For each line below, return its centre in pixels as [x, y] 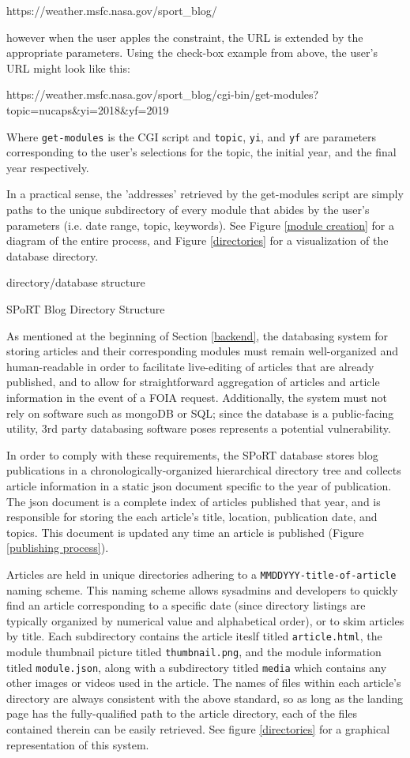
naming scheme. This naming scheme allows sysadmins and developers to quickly [202, 589]
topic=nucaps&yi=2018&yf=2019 [88, 109]
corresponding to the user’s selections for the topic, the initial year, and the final [201, 152]
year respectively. [48, 167]
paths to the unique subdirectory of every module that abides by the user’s [188, 209]
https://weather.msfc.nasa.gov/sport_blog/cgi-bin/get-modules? [163, 94]
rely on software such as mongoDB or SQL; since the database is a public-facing [200, 413]
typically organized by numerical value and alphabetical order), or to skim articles [205, 620]
